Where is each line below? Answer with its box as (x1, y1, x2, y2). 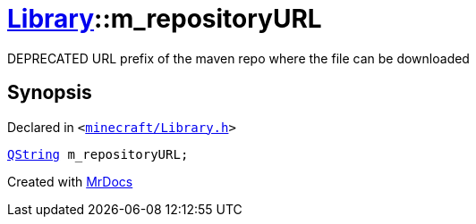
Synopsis (7, 81, 92, 104)
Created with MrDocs (7, 173, 133, 189)
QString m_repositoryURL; (7, 146, 189, 162)
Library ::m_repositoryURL (7, 4, 322, 34)
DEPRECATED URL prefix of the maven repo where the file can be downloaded (7, 50, 470, 66)
